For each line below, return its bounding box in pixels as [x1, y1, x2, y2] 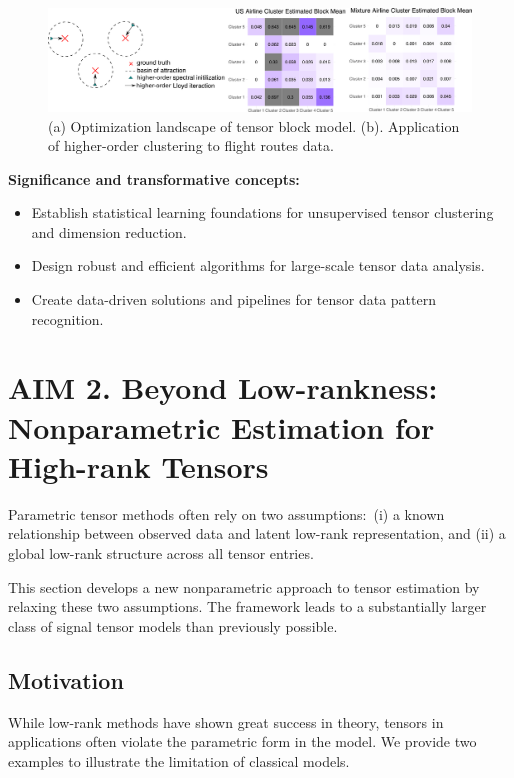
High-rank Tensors [8, 445, 269, 486]
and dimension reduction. [31, 221, 187, 242]
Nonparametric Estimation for [8, 406, 435, 447]
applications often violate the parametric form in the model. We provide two [8, 731, 477, 752]
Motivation [8, 664, 124, 695]
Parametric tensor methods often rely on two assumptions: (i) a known [8, 503, 445, 524]
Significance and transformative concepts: [8, 168, 300, 189]
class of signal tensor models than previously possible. [8, 615, 338, 636]
